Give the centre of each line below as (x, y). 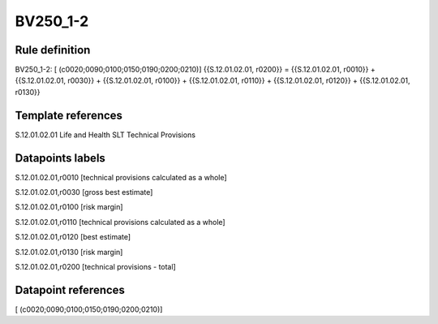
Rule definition (53, 50)
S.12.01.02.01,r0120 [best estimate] (73, 237)
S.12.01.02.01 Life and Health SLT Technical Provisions (105, 135)
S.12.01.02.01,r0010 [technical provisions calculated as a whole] (121, 177)
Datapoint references (70, 289)
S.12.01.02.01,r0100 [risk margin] (69, 207)
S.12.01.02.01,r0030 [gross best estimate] (84, 192)
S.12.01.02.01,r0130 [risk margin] (69, 252)
